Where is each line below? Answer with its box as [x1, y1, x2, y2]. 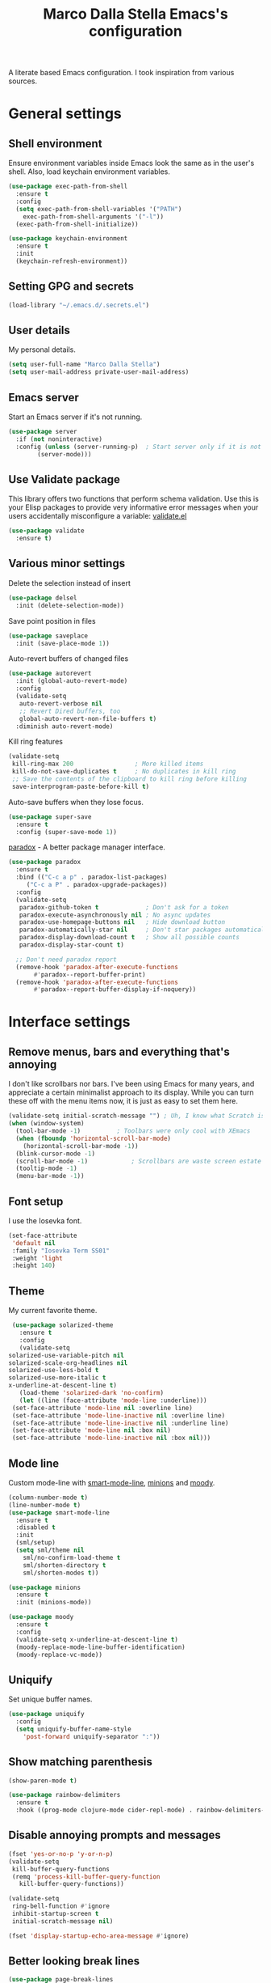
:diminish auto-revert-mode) [15, 722, 114, 731]
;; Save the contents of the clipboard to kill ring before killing [11, 775, 248, 783]
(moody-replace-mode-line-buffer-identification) [15, 1643, 186, 1651]
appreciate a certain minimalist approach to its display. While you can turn [8, 1087, 254, 1097]
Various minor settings [8, 557, 126, 570]
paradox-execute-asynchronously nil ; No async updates [19, 911, 211, 919]
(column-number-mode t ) [8, 1494, 89, 1502]
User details [8, 324, 71, 337]
